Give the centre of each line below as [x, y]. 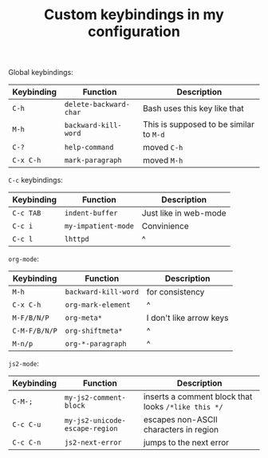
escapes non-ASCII [180, 420]
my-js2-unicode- [95, 421]
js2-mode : [24, 364]
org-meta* [83, 318]
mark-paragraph [93, 160]
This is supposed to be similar [199, 124]
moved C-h [163, 148]
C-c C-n [27, 443]
